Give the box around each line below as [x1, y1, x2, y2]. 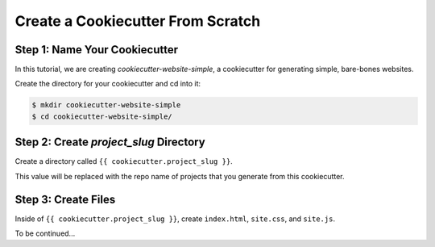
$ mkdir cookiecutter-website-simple [31, 101, 181, 110]
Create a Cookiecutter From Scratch [14, 12, 261, 30]
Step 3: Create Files [14, 192, 116, 206]
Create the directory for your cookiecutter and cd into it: [14, 79, 201, 89]
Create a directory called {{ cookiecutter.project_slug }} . [14, 157, 233, 166]
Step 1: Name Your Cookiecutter [14, 43, 179, 57]
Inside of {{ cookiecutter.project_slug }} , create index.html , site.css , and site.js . [14, 214, 336, 224]
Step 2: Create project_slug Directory [14, 136, 205, 149]
